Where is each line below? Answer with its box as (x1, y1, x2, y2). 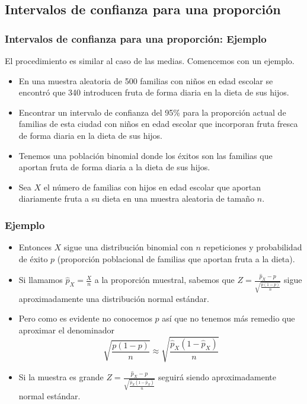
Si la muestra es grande (18, 371, 104, 383)
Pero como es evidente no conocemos (18, 312, 152, 325)
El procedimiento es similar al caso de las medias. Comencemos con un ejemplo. (5, 55, 295, 66)
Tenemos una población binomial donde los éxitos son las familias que (18, 149, 273, 161)
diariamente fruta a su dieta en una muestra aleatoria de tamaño (18, 192, 255, 205)
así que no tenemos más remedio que (162, 312, 295, 325)
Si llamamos (18, 273, 63, 286)
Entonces (18, 241, 52, 253)
